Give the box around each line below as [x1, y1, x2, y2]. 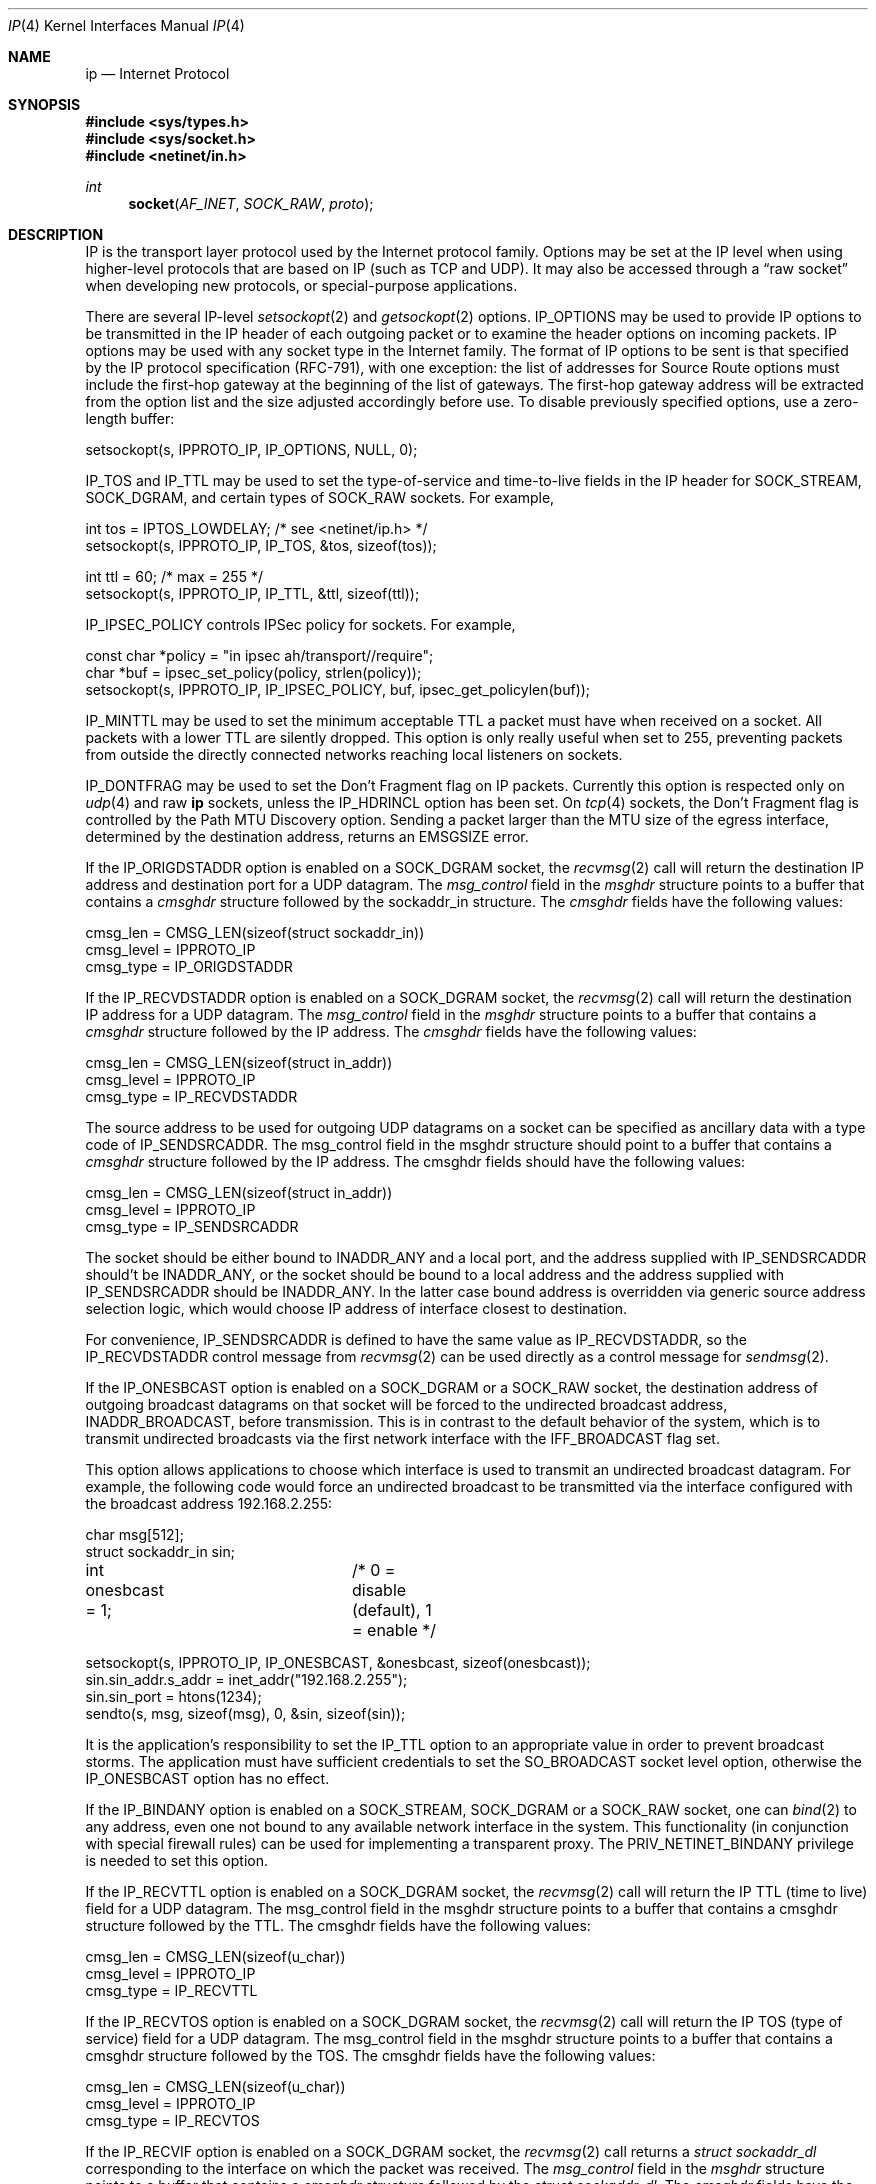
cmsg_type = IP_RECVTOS [85, 2112, 260, 2129]
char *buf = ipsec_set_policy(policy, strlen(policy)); [85, 664, 422, 681]
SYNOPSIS [8, 96, 81, 113]
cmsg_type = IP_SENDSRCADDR [85, 1218, 299, 1235]
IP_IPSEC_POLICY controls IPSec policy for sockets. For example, [85, 616, 516, 633]
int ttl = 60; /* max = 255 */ [85, 568, 263, 585]
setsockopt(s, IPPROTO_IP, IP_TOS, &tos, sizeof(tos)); [85, 537, 437, 554]
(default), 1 [351, 1600, 432, 1620]
